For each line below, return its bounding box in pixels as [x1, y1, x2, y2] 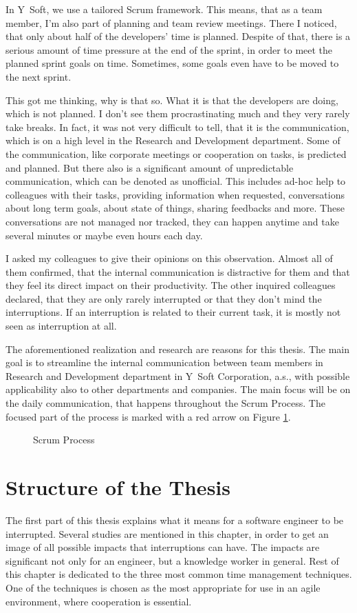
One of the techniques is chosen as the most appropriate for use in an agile [6, 580, 321, 594]
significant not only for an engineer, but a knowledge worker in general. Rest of [6, 553, 339, 567]
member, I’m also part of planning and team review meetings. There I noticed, [6, 15, 337, 30]
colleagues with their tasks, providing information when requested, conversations [6, 187, 345, 201]
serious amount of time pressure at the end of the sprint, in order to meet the [6, 42, 333, 57]
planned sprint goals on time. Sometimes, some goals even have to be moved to [6, 56, 339, 70]
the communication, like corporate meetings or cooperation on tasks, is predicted [6, 146, 347, 161]
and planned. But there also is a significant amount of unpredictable [6, 160, 294, 174]
